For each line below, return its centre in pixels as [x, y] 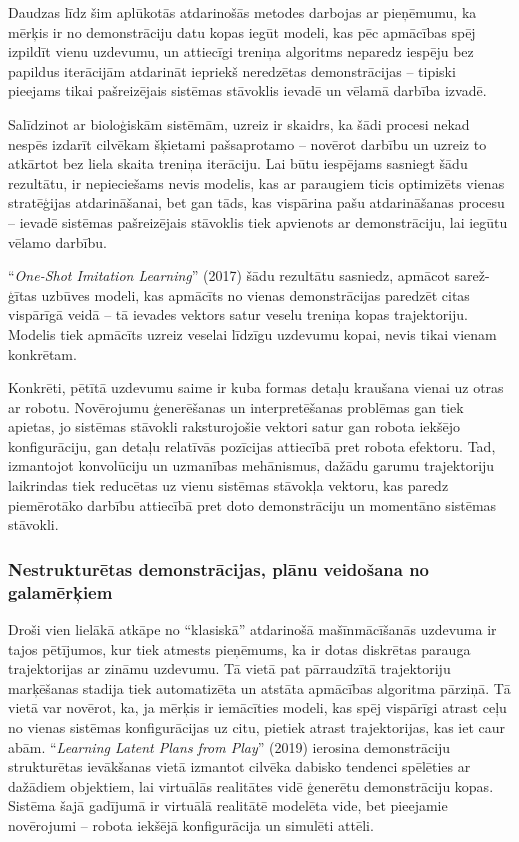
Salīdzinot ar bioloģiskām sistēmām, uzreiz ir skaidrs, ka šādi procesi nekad [239, 123]
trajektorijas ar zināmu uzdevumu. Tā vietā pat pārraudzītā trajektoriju [229, 668]
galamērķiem [60, 591]
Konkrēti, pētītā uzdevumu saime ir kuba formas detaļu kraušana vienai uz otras [256, 387]
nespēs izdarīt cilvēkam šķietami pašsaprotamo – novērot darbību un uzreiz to [247, 143]
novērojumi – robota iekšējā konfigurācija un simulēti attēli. [191, 824]
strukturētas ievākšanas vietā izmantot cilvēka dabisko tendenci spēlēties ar [239, 766]
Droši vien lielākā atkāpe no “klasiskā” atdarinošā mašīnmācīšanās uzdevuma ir [252, 628]
